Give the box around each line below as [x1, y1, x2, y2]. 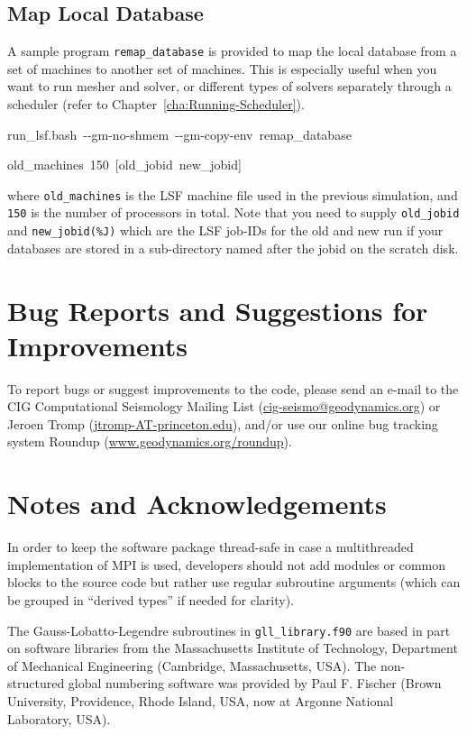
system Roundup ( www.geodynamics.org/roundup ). [7, 432, 292, 451]
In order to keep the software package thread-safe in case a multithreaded [7, 537, 414, 556]
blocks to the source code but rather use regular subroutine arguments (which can [7, 573, 461, 592]
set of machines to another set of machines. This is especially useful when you [7, 59, 437, 78]
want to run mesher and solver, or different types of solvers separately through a [7, 77, 452, 96]
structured [7, 674, 65, 693]
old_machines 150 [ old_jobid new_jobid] [7, 155, 242, 174]
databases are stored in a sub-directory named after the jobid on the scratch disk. [7, 238, 459, 257]
